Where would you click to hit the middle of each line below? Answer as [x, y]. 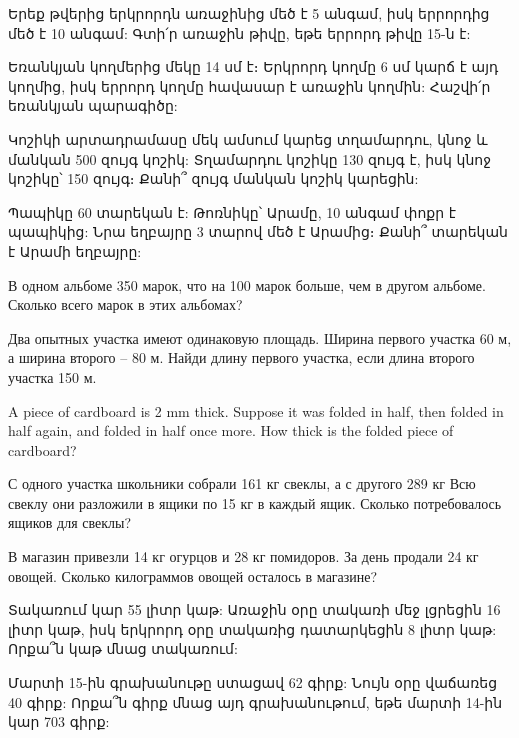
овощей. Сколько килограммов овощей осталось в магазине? [193, 575]
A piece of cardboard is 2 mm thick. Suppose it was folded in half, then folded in [256, 410]
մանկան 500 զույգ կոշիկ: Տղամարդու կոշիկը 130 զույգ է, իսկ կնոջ [249, 158]
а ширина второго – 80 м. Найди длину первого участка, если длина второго [241, 357]
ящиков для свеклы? [70, 522]
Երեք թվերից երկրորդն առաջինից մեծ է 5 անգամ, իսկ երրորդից [249, 13]
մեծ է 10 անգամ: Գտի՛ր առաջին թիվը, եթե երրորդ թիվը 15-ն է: [239, 32]
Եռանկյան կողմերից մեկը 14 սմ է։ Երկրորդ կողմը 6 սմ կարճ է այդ [253, 66]
